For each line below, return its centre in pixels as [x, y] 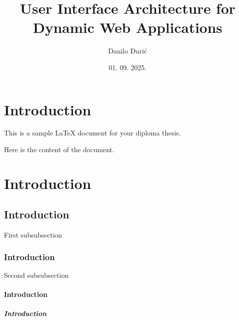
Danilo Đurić [128, 51]
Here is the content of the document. [59, 149]
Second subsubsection [36, 275]
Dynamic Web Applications [128, 27]
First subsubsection [33, 235]
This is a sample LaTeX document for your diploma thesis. [93, 133]
